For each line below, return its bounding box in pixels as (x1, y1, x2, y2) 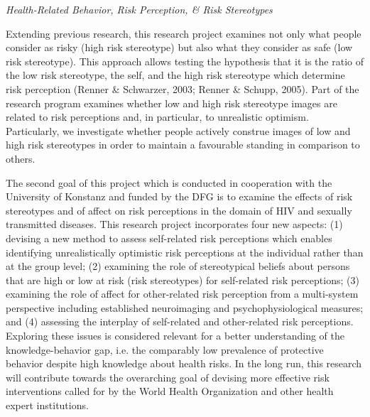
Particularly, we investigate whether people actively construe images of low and (6, 123, 351, 138)
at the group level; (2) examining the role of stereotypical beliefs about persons (6, 259, 350, 274)
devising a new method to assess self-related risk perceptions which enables (6, 230, 332, 245)
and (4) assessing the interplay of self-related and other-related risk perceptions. (6, 314, 354, 329)
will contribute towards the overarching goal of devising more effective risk (6, 369, 330, 384)
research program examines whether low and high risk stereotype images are (6, 95, 337, 110)
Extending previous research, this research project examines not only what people (6, 26, 361, 40)
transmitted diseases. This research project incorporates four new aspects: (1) (6, 217, 343, 232)
